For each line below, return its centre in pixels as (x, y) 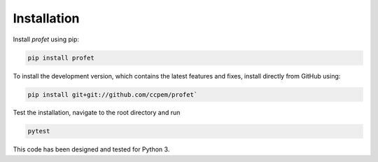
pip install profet (61, 58)
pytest (39, 131)
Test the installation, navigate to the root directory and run (97, 113)
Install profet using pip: (46, 39)
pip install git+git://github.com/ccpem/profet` (113, 94)
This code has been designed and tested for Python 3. (91, 149)
